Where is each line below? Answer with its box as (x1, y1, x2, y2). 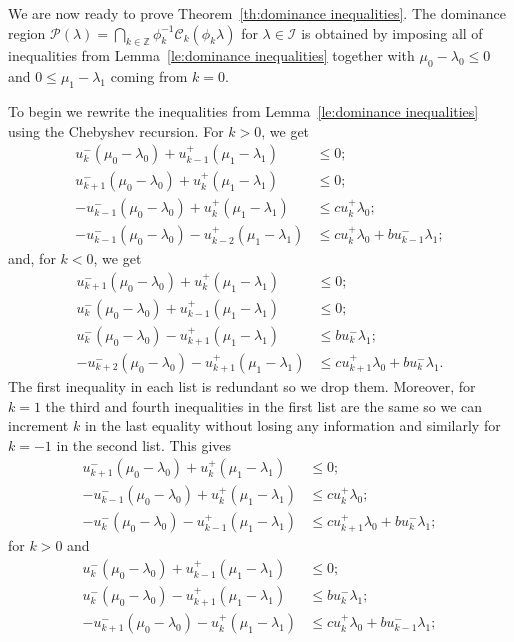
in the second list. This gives (56, 434, 232, 455)
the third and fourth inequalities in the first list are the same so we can (45, 395, 483, 416)
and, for (8, 248, 56, 269)
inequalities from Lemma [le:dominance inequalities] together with (8, 45, 415, 66)
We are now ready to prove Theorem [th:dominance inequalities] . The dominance (8, 3, 507, 23)
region (8, 22, 46, 43)
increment (8, 415, 69, 436)
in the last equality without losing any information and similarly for (84, 415, 501, 436)
